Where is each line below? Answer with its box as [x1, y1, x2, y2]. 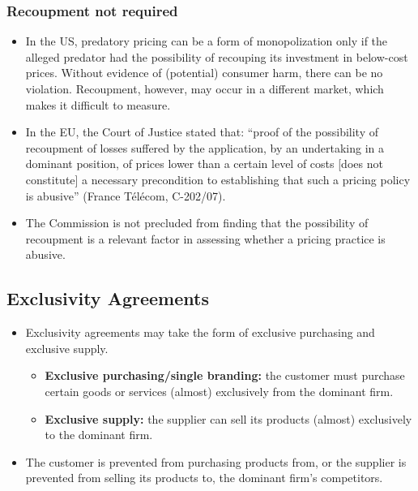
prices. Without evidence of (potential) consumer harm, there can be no [25, 64, 383, 81]
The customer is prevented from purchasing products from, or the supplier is [25, 453, 407, 470]
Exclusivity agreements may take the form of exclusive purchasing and [25, 324, 375, 341]
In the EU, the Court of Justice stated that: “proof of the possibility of [25, 123, 378, 140]
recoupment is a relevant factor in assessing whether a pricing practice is [25, 230, 386, 247]
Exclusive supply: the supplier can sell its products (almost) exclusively [45, 410, 412, 427]
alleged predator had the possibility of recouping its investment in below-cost [25, 48, 408, 65]
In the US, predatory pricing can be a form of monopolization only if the [25, 32, 388, 50]
